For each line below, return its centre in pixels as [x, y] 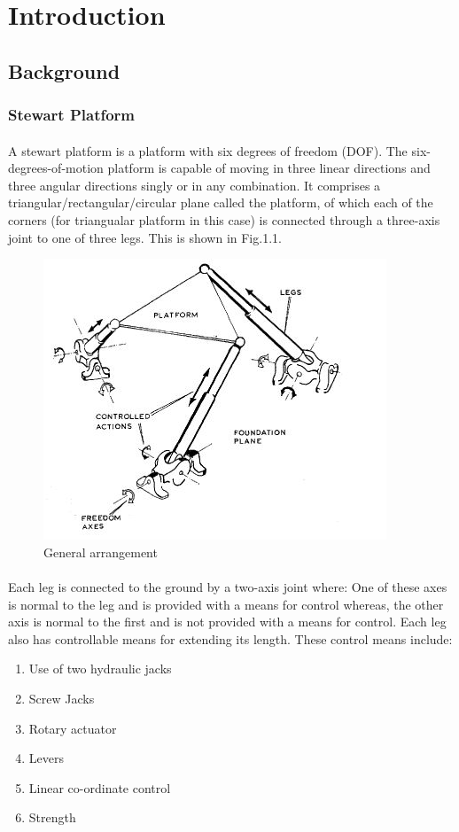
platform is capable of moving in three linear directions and [269, 168]
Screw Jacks [62, 698]
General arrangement [101, 552]
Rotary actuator [73, 728]
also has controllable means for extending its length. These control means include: [230, 638]
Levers [46, 758]
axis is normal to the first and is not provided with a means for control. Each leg [227, 622]
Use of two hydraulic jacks [100, 669]
